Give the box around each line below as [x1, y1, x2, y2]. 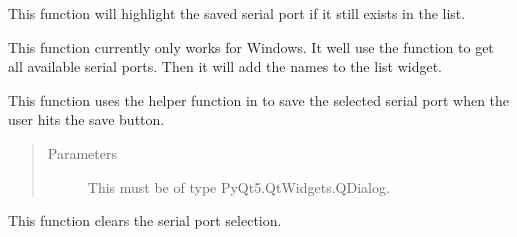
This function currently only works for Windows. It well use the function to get [8, 36, 494, 57]
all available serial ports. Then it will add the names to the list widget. [8, 56, 442, 77]
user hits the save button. [8, 109, 165, 130]
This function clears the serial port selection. [8, 210, 282, 231]
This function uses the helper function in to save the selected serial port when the [8, 89, 510, 110]
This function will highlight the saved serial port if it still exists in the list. [8, 3, 466, 23]
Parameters [47, 142, 117, 163]
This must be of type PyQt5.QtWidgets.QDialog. [87, 176, 390, 197]
